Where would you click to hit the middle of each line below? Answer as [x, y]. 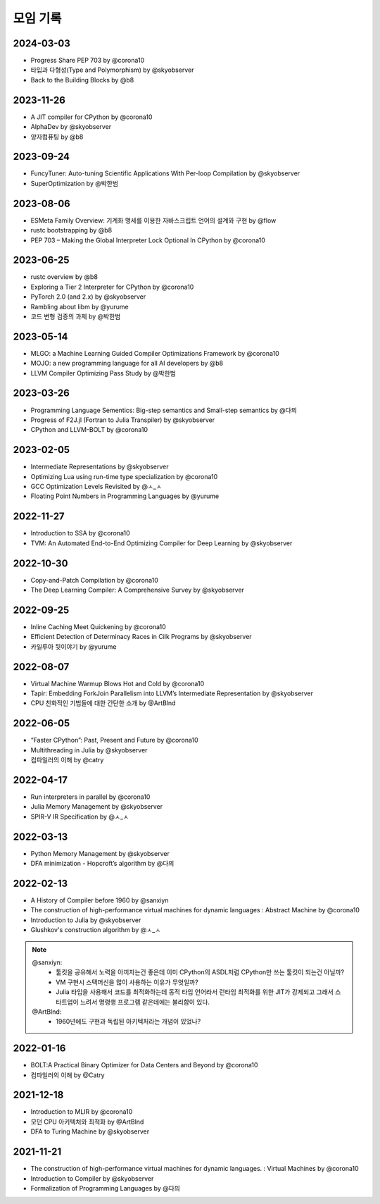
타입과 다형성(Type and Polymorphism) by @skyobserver [112, 70]
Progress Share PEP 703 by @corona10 [88, 61]
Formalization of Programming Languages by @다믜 [106, 1188]
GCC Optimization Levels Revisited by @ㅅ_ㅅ [96, 487]
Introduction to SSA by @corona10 [80, 533]
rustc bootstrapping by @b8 [71, 230]
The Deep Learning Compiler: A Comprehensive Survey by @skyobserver [137, 590]
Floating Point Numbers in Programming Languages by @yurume [125, 496]
